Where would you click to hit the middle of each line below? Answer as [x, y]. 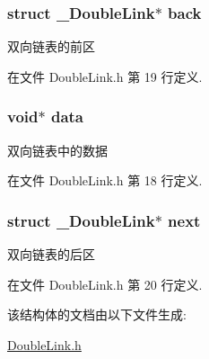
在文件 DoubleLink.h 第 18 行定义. [105, 180]
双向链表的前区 [51, 46]
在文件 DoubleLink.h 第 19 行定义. [105, 76]
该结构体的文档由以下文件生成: [97, 314]
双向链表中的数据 [57, 150]
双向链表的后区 [51, 254]
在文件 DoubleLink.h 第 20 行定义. [105, 284]
